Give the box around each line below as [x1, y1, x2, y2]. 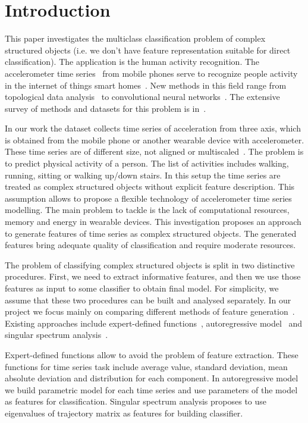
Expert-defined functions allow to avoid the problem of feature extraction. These [5, 348, 298, 361]
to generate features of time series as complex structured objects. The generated [5, 227, 297, 239]
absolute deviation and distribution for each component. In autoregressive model [5, 372, 298, 384]
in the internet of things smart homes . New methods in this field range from [5, 79, 287, 91]
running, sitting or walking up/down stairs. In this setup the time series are [5, 168, 281, 181]
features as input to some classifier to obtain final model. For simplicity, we [5, 282, 279, 294]
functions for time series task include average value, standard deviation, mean [5, 360, 288, 372]
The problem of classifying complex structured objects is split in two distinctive [5, 258, 295, 271]
